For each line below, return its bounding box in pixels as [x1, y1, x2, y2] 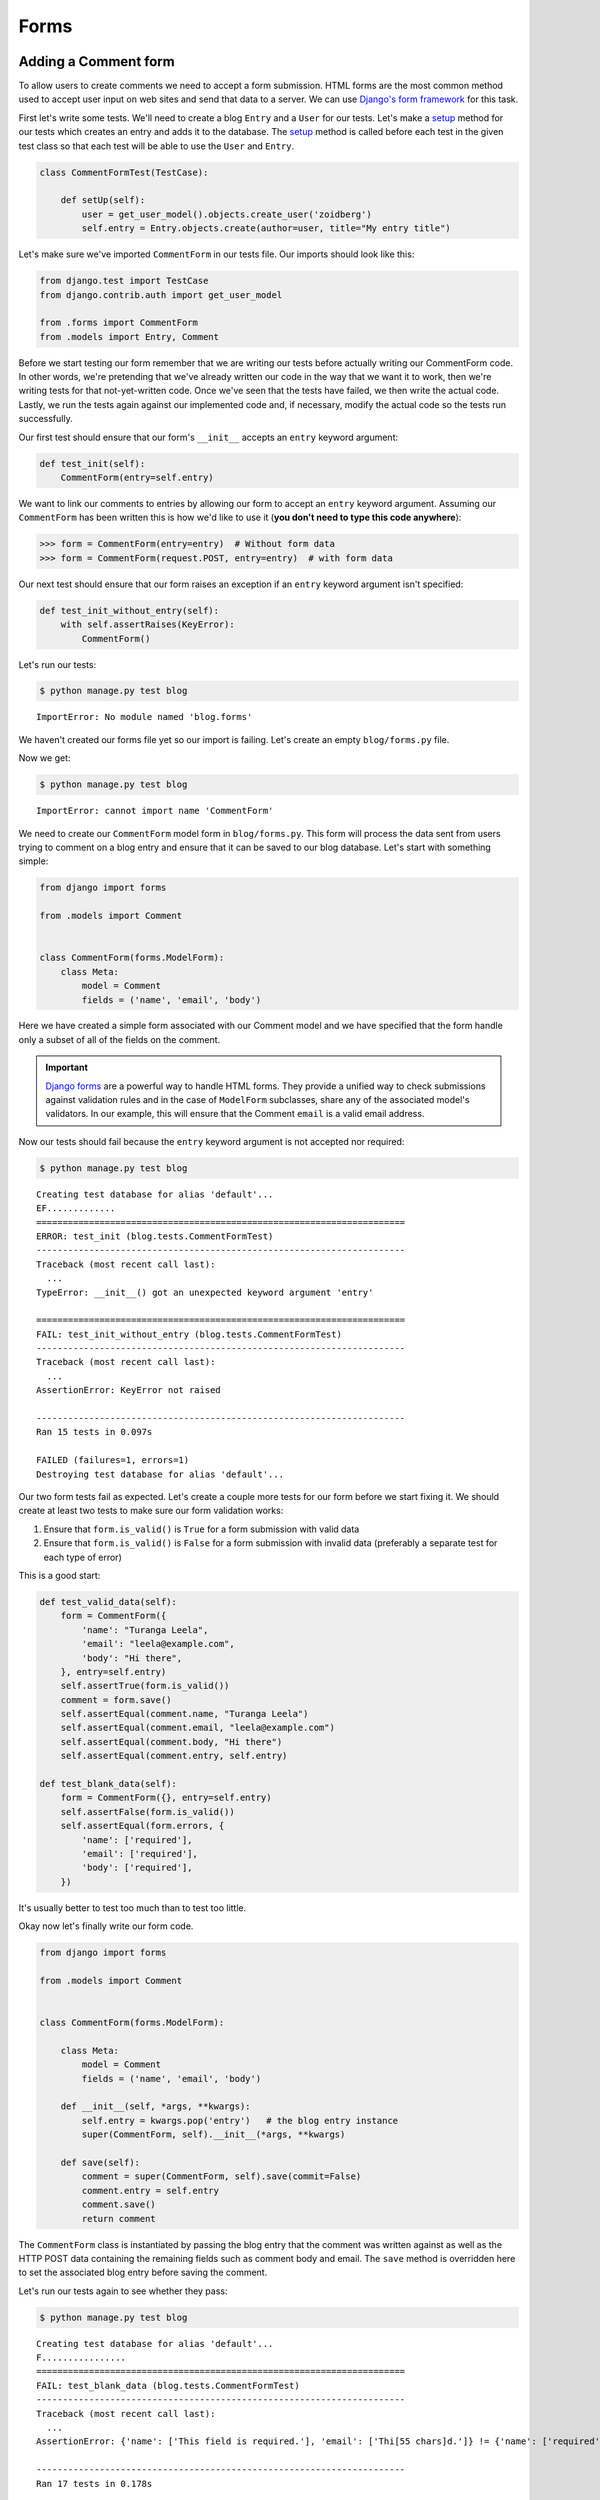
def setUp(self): [60, 195, 146, 206]
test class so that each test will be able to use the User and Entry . [18, 140, 295, 152]
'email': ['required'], [81, 1848, 199, 1859]
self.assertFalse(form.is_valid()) [60, 1806, 235, 1817]
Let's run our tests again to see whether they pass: [18, 2285, 228, 2297]
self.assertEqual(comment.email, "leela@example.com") [60, 1722, 335, 1734]
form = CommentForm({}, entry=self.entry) [60, 1792, 272, 1804]
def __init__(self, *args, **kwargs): [60, 2101, 251, 2112]
